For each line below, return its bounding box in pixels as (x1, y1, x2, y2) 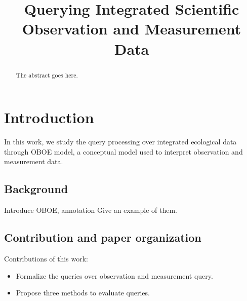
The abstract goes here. (16, 70, 78, 79)
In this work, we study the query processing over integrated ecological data (4, 136, 237, 147)
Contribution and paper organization (4, 230, 201, 245)
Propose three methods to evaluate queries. (16, 287, 150, 298)
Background (4, 181, 68, 197)
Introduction (4, 107, 94, 128)
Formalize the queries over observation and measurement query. (16, 270, 213, 281)
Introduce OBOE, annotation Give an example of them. (4, 205, 177, 215)
